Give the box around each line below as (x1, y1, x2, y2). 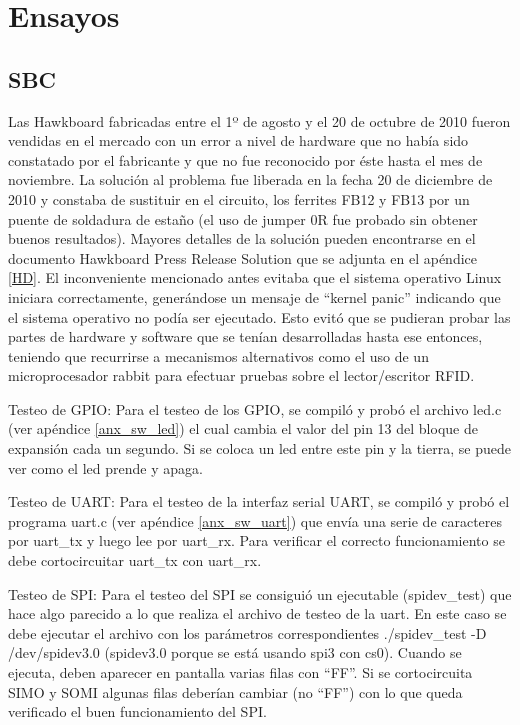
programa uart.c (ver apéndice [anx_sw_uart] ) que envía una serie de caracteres (8, 510, 503, 531)
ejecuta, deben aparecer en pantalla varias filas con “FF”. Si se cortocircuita (8, 662, 473, 683)
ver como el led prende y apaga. (8, 457, 203, 478)
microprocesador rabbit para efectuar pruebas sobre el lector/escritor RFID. (8, 365, 475, 386)
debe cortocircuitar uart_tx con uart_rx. (8, 550, 262, 571)
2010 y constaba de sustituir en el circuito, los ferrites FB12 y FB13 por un (8, 188, 470, 209)
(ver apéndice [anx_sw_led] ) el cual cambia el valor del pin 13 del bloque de (8, 418, 478, 439)
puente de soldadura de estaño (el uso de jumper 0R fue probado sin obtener (8, 208, 478, 229)
